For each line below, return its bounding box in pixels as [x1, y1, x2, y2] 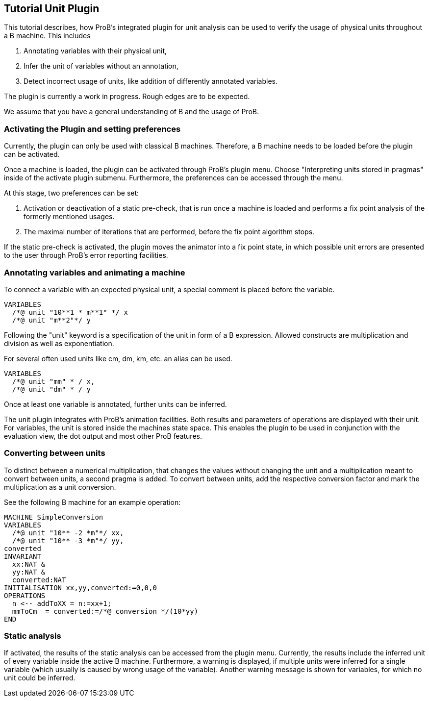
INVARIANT [4, 552, 41, 560]
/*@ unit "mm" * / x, [12, 377, 95, 385]
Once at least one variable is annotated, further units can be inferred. [4, 400, 227, 408]
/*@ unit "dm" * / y [12, 385, 91, 393]
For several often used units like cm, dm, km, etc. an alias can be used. [4, 354, 232, 363]
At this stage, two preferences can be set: [4, 189, 139, 198]
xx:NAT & [12, 560, 46, 568]
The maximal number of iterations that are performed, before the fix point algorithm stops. [24, 227, 315, 236]
